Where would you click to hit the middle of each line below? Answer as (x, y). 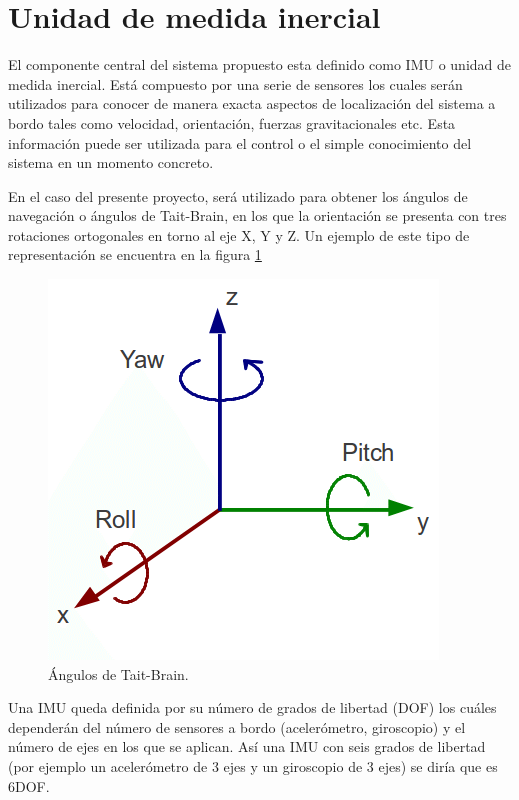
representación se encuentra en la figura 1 (135, 254)
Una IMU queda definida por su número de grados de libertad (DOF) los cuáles (252, 707)
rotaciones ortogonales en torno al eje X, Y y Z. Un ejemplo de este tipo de (239, 234)
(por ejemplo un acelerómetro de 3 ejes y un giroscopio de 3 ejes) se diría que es (253, 766)
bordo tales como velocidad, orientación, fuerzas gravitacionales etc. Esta (232, 122)
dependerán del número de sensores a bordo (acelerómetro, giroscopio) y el (237, 726)
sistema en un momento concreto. (111, 162)
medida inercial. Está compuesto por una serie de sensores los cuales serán (235, 83)
